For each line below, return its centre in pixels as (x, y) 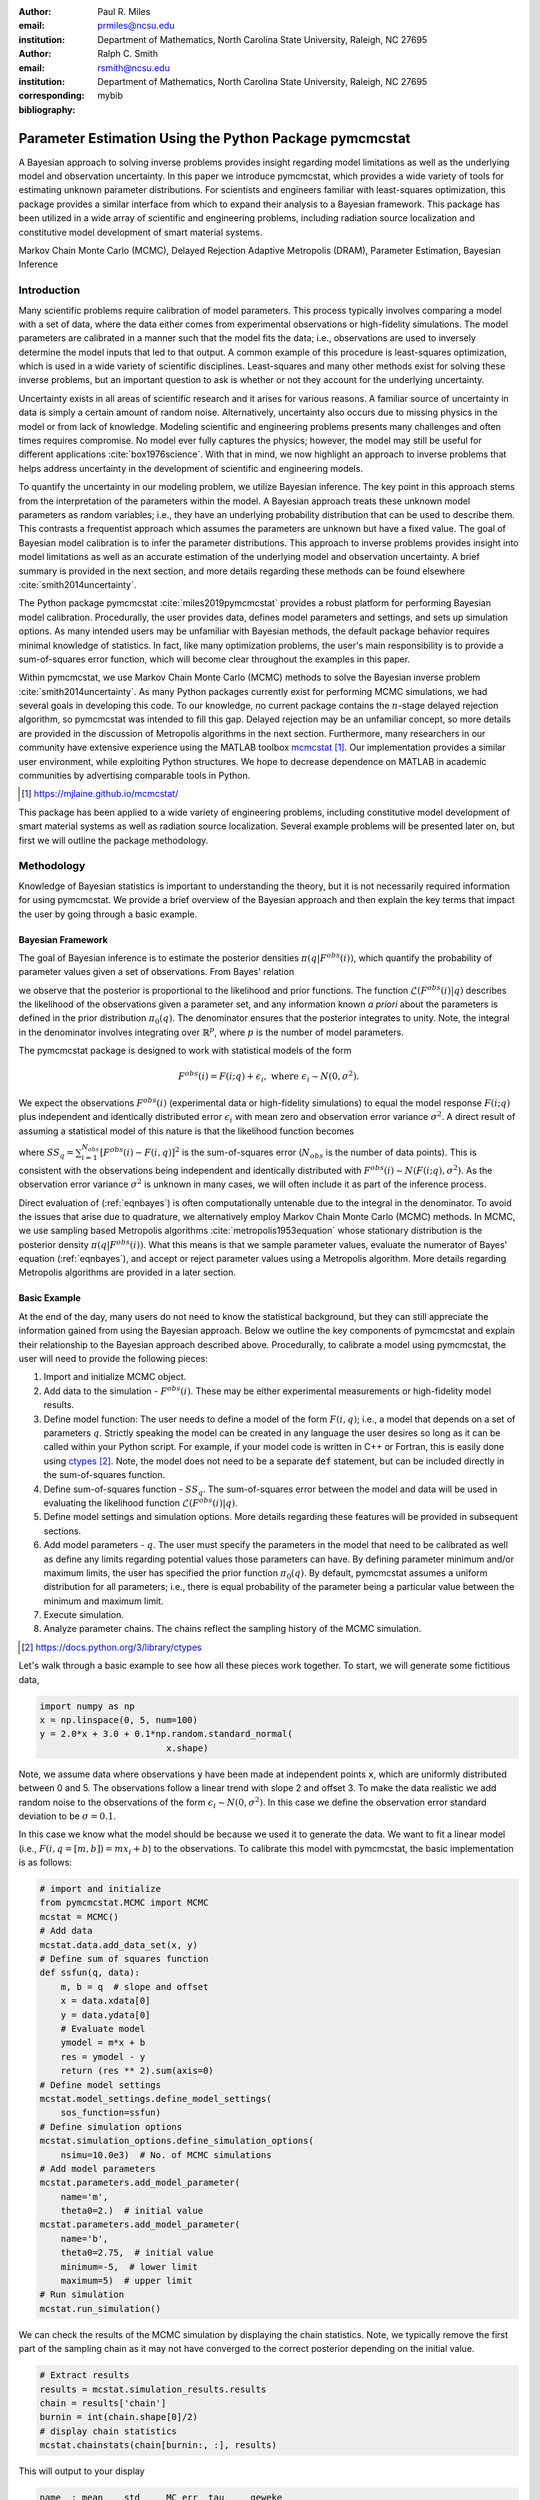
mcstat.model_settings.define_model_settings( (155, 2098)
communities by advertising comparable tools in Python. (134, 776)
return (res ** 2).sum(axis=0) (137, 2071)
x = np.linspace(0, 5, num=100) (119, 1720)
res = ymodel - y (103, 2056)
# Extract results (84, 2375)
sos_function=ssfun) (111, 2113)
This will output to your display (81, 2471)
